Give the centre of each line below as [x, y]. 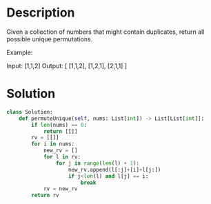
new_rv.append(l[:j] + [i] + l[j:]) [114, 170]
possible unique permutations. [50, 39]
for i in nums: [53, 144]
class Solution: [30, 112]
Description [41, 13]
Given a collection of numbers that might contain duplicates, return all [105, 32]
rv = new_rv [60, 189]
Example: [20, 52]
